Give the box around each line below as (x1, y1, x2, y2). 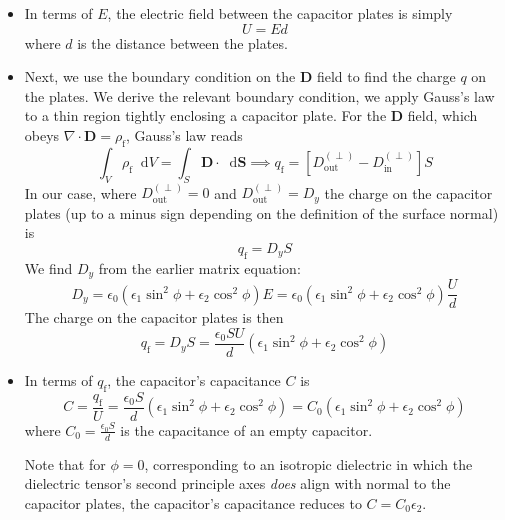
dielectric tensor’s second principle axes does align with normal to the (24, 473, 451, 494)
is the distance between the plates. (77, 32, 288, 53)
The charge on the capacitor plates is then (24, 307, 284, 328)
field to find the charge (316, 66, 456, 87)
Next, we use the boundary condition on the (24, 66, 296, 87)
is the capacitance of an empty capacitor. (120, 419, 373, 440)
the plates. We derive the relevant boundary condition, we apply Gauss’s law (24, 85, 495, 106)
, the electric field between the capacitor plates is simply (107, 3, 453, 23)
